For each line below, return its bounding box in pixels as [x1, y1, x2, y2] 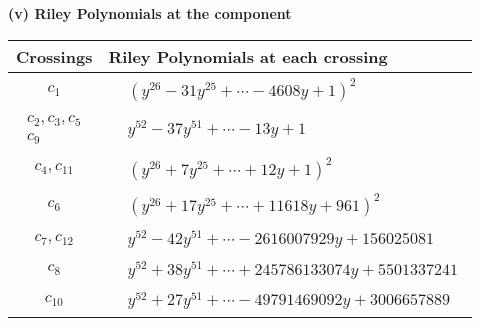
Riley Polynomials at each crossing [108, 44, 388, 68]
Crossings [16, 44, 93, 68]
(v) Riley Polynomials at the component [8, 3, 292, 23]
